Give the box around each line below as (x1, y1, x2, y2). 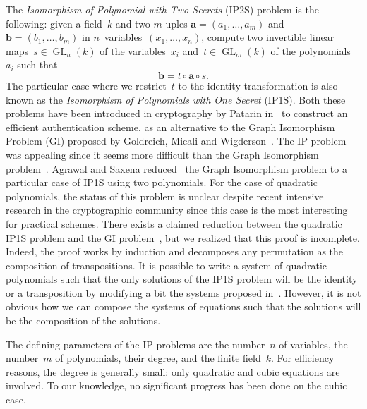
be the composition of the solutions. (6, 313, 161, 328)
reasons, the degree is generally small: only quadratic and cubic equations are (6, 364, 340, 379)
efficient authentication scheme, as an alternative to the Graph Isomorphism (6, 119, 335, 134)
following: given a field (6, 16, 102, 30)
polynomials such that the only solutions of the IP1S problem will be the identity (6, 271, 358, 286)
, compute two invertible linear (201, 30, 335, 44)
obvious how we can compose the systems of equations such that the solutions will (6, 299, 361, 314)
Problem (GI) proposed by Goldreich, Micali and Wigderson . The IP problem (6, 133, 347, 148)
